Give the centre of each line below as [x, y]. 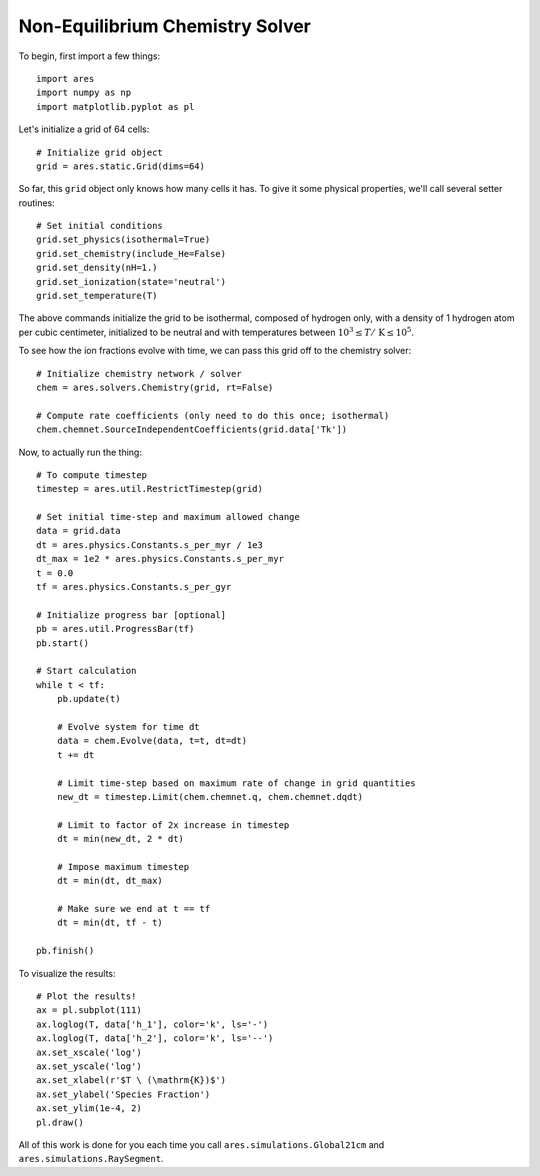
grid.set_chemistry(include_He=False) [131, 253]
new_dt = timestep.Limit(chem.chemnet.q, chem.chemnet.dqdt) [210, 796]
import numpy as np [84, 93]
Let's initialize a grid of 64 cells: [84, 129]
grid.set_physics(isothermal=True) [123, 239]
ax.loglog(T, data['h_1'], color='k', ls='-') [152, 1024]
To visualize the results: [67, 973]
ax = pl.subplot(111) [89, 1010]
